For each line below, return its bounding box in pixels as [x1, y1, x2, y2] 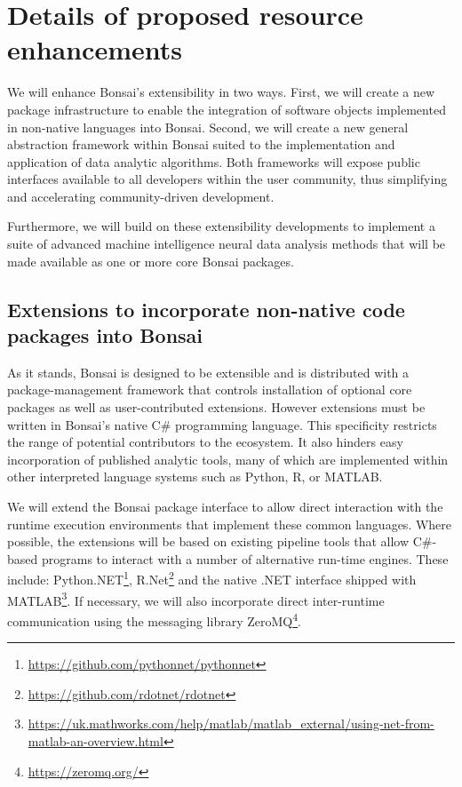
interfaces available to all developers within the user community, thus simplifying [7, 170, 448, 188]
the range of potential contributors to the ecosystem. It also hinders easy [7, 433, 403, 451]
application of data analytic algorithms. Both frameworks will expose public [7, 152, 420, 171]
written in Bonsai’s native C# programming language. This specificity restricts [7, 415, 437, 433]
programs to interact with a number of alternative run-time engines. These [41, 549, 449, 568]
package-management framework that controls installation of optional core [7, 380, 412, 399]
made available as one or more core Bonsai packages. [7, 251, 294, 270]
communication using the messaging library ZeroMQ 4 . [7, 608, 301, 630]
